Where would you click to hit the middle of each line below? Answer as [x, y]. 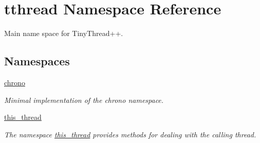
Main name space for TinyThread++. [64, 33]
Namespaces [37, 61]
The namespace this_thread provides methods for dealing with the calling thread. [130, 134]
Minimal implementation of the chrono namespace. [84, 100]
